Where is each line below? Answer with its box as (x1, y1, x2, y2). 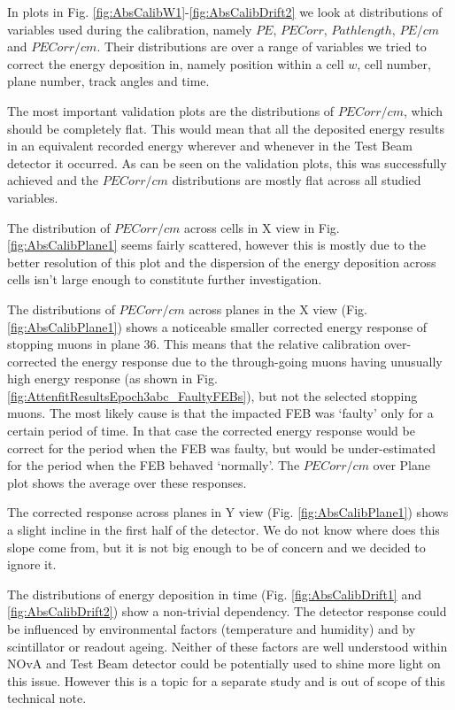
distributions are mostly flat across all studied (172, 171, 421, 189)
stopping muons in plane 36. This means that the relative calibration (7, 335, 381, 353)
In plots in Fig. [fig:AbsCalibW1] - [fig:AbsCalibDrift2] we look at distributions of (7, 3, 443, 20)
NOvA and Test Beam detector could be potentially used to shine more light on (7, 654, 441, 673)
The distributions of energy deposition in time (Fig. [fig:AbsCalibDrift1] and (7, 584, 421, 603)
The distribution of (7, 218, 111, 236)
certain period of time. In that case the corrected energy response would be (7, 421, 415, 440)
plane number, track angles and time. (7, 72, 210, 90)
